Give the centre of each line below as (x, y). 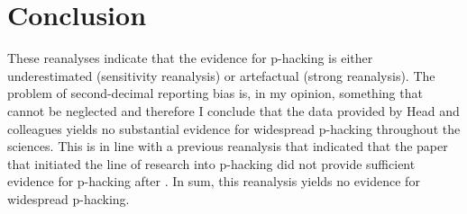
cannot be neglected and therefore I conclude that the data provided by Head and (233, 110)
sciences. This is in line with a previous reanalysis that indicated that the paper (228, 146)
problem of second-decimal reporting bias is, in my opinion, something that (215, 93)
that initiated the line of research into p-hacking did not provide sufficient (211, 163)
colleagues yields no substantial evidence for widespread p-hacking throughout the (234, 128)
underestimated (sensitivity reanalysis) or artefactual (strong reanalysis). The (221, 75)
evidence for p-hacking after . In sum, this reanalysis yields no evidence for (214, 181)
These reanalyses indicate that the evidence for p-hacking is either (190, 58)
